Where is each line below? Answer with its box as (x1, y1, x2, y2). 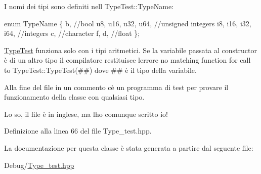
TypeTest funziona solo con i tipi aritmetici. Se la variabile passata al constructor (4, 45, 257, 55)
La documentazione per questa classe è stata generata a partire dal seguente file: (4, 142, 253, 153)
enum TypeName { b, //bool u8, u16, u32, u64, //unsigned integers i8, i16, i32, (4, 18, 251, 28)
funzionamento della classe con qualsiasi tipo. (4, 92, 145, 102)
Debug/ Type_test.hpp (4, 159, 74, 170)
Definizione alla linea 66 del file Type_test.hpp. (4, 125, 152, 136)
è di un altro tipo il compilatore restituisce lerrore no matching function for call (4, 55, 251, 65)
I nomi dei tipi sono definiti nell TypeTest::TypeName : (4, 1, 174, 11)
